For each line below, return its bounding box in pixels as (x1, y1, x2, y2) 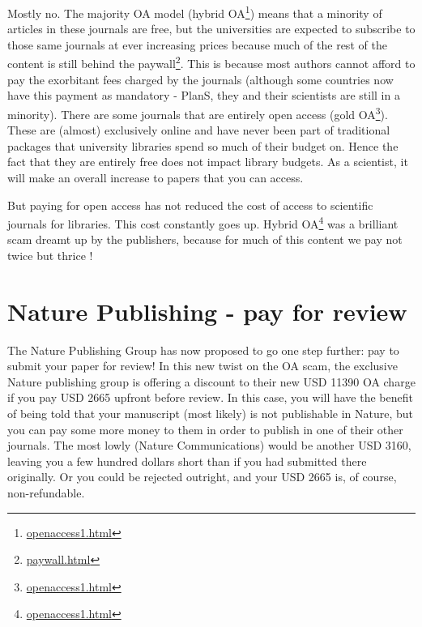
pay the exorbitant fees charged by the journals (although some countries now (7, 70, 394, 87)
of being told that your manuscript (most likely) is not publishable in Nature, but (7, 405, 413, 422)
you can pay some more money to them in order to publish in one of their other (7, 420, 403, 437)
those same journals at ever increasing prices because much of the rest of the (7, 36, 387, 53)
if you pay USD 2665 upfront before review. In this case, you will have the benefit (7, 389, 413, 406)
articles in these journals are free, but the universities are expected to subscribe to (7, 20, 416, 37)
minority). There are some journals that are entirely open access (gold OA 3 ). (7, 103, 388, 122)
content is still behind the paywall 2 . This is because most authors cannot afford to (7, 53, 416, 72)
